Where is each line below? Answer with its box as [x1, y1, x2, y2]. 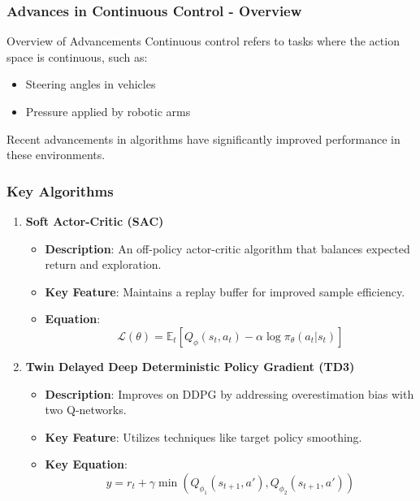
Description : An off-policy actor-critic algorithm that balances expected [45, 240, 410, 257]
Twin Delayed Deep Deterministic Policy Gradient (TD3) [25, 357, 355, 374]
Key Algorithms [6, 180, 114, 201]
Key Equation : [45, 456, 128, 473]
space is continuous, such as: [6, 48, 148, 65]
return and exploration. [45, 256, 162, 273]
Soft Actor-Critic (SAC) [25, 213, 164, 229]
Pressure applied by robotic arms [25, 103, 191, 119]
